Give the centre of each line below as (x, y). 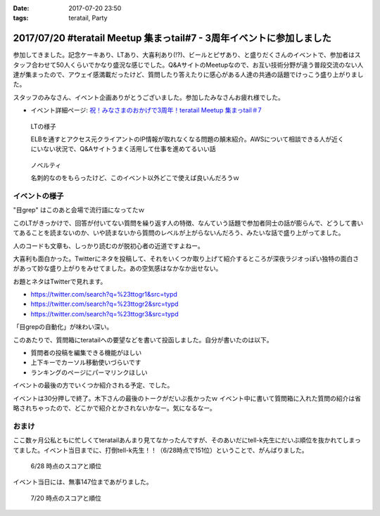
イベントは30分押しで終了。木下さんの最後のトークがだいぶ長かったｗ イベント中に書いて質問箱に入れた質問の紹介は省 (187, 398)
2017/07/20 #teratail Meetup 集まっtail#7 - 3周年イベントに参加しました (172, 38)
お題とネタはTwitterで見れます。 (60, 281)
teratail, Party (88, 18)
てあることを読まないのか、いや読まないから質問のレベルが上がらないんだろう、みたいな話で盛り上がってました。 (179, 233)
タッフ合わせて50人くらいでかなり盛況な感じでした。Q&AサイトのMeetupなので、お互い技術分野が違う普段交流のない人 (188, 65)
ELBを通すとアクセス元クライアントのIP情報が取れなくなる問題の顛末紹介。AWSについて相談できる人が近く (187, 139)
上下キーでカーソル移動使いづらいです (86, 363)
